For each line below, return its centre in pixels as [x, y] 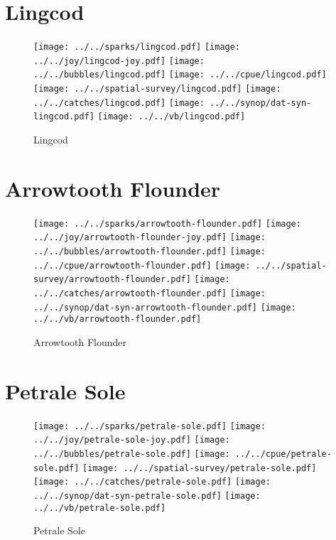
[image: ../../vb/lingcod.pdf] [172, 117]
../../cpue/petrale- [283, 454]
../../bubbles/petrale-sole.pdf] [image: [132, 454]
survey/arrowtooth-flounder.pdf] [112, 280]
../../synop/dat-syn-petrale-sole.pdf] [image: [147, 496]
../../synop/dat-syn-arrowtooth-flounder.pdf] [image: [165, 307]
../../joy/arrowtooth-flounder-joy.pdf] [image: [150, 238]
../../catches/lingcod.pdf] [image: [119, 103]
